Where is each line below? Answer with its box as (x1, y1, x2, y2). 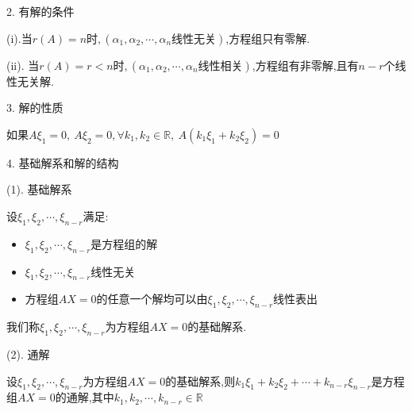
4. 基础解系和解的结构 (6, 154, 119, 171)
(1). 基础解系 (6, 181, 72, 198)
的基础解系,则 (165, 372, 236, 389)
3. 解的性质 (6, 99, 64, 116)
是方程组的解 (90, 239, 158, 251)
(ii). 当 (6, 56, 40, 73)
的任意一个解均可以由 (96, 294, 208, 306)
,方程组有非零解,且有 (252, 56, 359, 73)
